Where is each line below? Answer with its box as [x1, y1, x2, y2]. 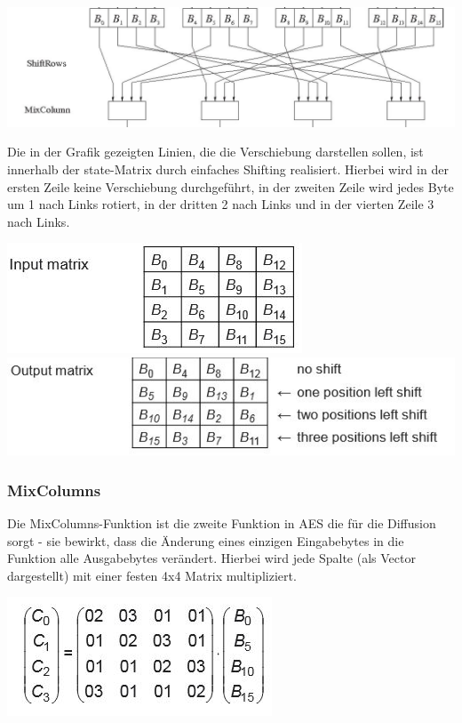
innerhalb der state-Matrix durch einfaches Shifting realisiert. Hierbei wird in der [7, 160, 449, 179]
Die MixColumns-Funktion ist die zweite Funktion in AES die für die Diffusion [7, 514, 436, 533]
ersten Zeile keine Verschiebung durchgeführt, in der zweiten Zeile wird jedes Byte [7, 177, 454, 196]
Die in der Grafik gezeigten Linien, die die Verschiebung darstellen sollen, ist [7, 142, 424, 161]
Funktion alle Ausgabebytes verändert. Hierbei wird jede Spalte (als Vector [7, 549, 416, 567]
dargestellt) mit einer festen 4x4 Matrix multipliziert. [7, 566, 297, 584]
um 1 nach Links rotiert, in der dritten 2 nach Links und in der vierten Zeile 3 [7, 195, 434, 213]
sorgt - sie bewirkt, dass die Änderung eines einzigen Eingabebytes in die [7, 531, 404, 550]
